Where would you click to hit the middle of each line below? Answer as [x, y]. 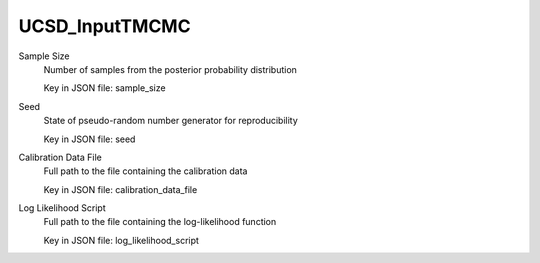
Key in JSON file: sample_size [104, 88]
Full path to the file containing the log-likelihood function [160, 222]
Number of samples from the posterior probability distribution [170, 69]
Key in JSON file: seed [89, 139]
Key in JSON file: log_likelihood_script [121, 240]
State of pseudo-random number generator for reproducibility [171, 121]
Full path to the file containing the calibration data [145, 171]
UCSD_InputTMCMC [104, 26]
